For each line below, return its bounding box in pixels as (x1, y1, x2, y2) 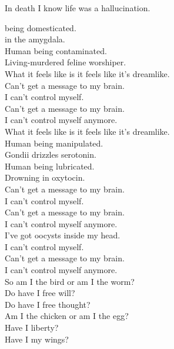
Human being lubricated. (5, 159, 95, 172)
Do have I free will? (5, 287, 75, 299)
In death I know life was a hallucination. (5, 2, 150, 14)
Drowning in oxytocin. (5, 171, 85, 184)
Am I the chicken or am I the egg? (5, 310, 129, 322)
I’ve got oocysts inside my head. (5, 229, 121, 241)
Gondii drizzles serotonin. (5, 148, 96, 161)
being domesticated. (5, 21, 76, 34)
